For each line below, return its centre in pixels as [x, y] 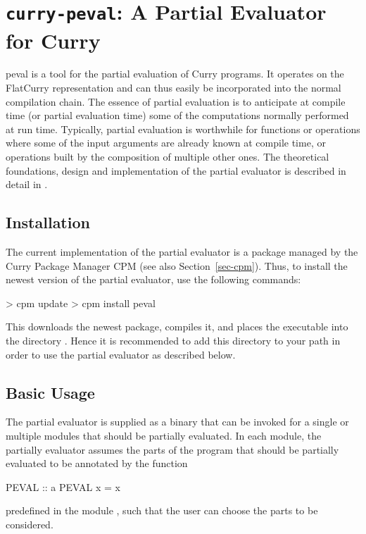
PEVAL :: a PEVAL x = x [63, 486]
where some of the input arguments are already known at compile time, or [166, 143]
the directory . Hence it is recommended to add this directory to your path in [173, 340]
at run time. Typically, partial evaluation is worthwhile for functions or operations [183, 129]
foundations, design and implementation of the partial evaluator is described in [176, 170]
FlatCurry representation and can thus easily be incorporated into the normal [173, 88]
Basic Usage [50, 392]
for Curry [53, 40]
